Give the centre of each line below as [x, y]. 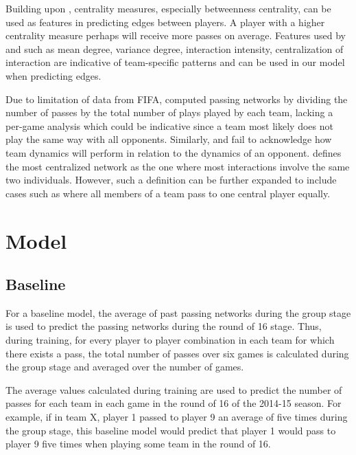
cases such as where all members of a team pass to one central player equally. [168, 193]
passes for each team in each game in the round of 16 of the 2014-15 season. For [174, 403]
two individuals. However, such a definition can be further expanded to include [171, 180]
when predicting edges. [54, 75]
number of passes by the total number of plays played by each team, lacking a [169, 112]
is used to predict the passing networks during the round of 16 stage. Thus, [164, 326]
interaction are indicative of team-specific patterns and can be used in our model [175, 62]
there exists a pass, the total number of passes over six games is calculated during [177, 353]
